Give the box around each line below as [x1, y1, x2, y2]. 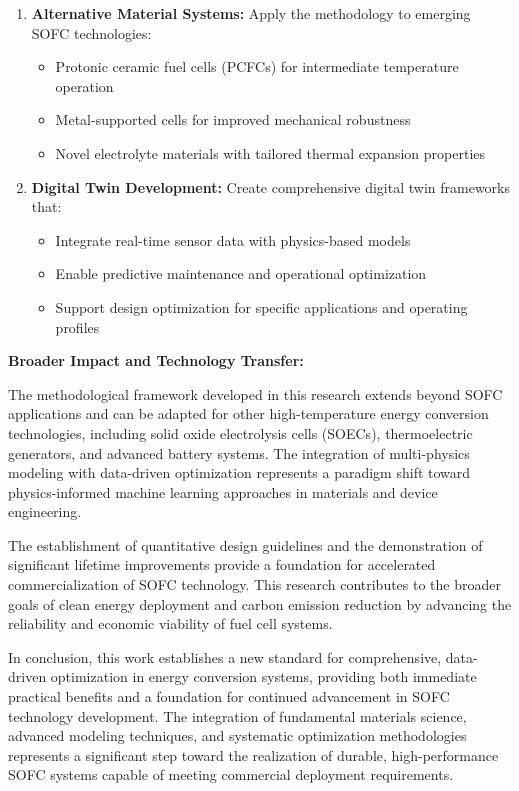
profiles [55, 316, 100, 337]
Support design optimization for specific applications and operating [55, 296, 468, 317]
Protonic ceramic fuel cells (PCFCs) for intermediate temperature [55, 56, 459, 77]
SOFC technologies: [31, 22, 152, 43]
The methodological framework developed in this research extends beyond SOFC [8, 383, 503, 404]
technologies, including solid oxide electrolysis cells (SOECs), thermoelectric [8, 422, 473, 443]
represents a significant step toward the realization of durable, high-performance [8, 744, 499, 765]
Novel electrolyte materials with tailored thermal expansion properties [55, 142, 485, 163]
